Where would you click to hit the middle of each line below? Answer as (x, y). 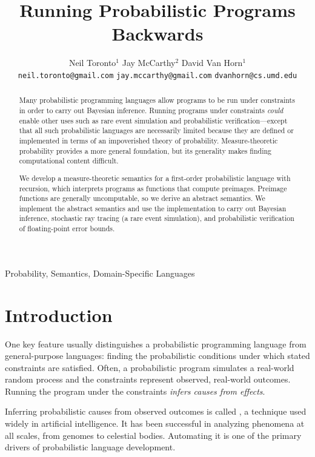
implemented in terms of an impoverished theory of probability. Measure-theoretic (148, 140)
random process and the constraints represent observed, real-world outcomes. (148, 379)
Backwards (157, 34)
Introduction (59, 314)
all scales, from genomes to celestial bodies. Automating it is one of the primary (153, 435)
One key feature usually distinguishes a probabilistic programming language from (156, 344)
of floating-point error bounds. (67, 228)
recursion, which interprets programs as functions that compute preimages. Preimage (153, 188)
